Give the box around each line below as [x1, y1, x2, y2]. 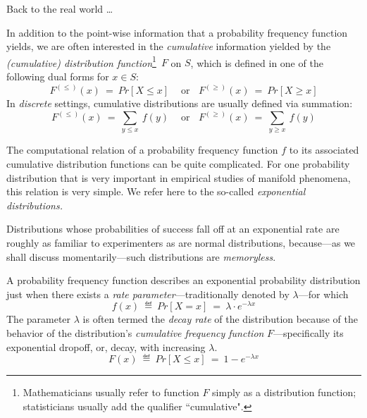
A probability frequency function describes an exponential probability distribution [6, 273, 361, 288]
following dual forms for [6, 69, 109, 84]
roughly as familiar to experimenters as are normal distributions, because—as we [6, 235, 356, 250]
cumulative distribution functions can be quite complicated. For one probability [6, 156, 350, 171]
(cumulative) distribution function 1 [6, 53, 156, 70]
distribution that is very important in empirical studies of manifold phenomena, [6, 170, 351, 185]
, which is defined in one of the [190, 55, 323, 70]
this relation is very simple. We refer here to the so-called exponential [6, 184, 306, 199]
